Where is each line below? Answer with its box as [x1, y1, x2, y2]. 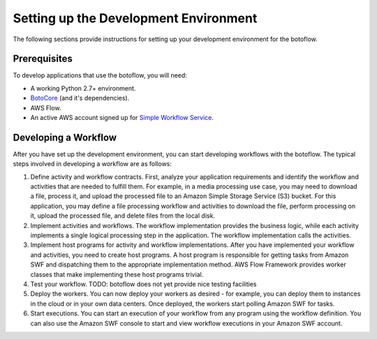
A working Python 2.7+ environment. [30, 84, 136, 92]
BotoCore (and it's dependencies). [30, 94, 130, 103]
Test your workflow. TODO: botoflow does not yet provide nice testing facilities [30, 280, 257, 288]
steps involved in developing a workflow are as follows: [13, 160, 172, 168]
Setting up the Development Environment [13, 10, 258, 26]
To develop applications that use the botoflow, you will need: [13, 71, 188, 80]
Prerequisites [13, 53, 73, 65]
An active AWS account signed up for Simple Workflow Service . [30, 114, 214, 122]
